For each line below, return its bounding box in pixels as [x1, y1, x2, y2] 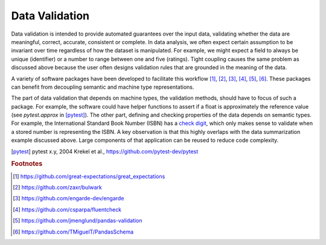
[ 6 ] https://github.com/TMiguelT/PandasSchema [13, 228, 134, 235]
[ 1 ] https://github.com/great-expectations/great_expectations [13, 173, 165, 180]
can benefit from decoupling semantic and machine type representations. [11, 83, 194, 91]
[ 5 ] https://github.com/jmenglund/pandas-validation [13, 217, 142, 224]
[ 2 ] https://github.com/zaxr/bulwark [13, 184, 102, 191]
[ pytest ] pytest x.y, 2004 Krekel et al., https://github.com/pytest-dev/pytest [11, 148, 199, 155]
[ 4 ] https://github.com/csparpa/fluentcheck [13, 206, 122, 213]
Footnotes [11, 160, 43, 168]
